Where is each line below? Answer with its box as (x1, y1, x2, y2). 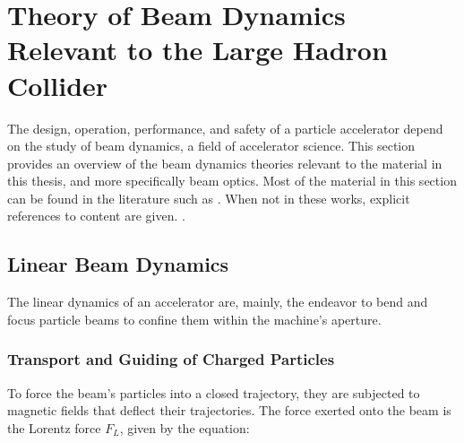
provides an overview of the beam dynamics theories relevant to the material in (7, 153, 443, 172)
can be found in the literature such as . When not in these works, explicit (7, 188, 410, 207)
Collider (7, 66, 108, 103)
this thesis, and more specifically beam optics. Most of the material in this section (7, 171, 457, 190)
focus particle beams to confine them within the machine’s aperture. (7, 309, 382, 328)
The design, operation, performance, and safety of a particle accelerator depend (7, 118, 443, 137)
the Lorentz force (7, 418, 101, 437)
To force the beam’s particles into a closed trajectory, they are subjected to (7, 383, 420, 402)
